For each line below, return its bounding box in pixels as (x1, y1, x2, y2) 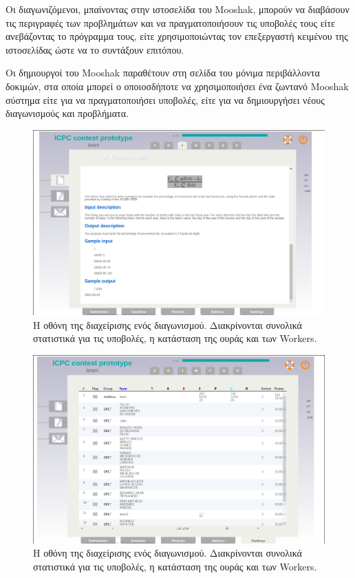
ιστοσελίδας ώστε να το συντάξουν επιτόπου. (6, 42, 184, 56)
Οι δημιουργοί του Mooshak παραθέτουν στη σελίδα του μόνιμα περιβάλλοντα (6, 65, 320, 80)
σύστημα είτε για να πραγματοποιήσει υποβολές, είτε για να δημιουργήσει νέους (6, 92, 325, 107)
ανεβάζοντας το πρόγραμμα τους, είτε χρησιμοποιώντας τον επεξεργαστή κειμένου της (6, 29, 348, 43)
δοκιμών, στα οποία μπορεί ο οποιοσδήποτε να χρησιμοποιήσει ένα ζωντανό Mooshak (6, 78, 349, 93)
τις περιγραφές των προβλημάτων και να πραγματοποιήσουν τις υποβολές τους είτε (6, 15, 335, 30)
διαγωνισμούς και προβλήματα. (6, 106, 129, 120)
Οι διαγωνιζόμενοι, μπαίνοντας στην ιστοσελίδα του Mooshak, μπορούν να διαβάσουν (6, 2, 349, 16)
